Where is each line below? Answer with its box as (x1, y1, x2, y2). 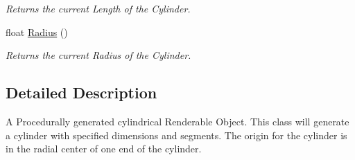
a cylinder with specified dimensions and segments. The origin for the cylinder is (6, 127, 347, 142)
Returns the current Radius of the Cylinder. (6, 48, 191, 62)
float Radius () (6, 24, 68, 39)
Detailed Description (6, 82, 157, 103)
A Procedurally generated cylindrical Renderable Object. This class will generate (6, 114, 349, 128)
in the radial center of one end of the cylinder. (6, 141, 202, 156)
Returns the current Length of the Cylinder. (6, 1, 191, 15)
